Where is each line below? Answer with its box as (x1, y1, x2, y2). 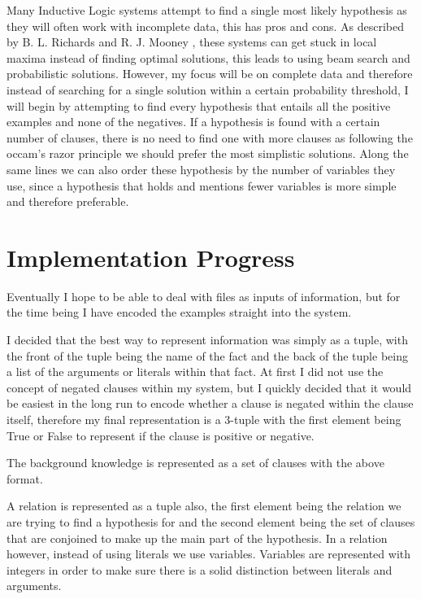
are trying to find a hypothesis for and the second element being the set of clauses (7, 513, 415, 530)
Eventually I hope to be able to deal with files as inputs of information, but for (7, 287, 401, 304)
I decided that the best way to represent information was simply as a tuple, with (7, 331, 408, 348)
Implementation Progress (7, 240, 295, 273)
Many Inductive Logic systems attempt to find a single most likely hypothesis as (7, 2, 407, 18)
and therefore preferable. (7, 193, 129, 210)
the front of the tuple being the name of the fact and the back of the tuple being (7, 347, 408, 364)
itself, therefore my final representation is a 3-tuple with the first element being (7, 411, 401, 427)
